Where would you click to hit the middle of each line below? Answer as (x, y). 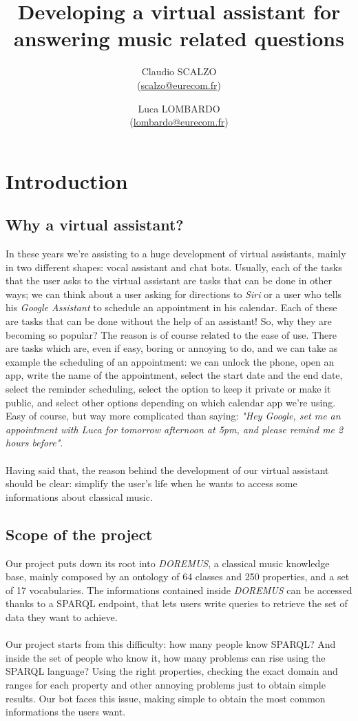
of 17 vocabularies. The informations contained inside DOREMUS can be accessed (179, 590)
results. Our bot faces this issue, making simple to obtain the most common (166, 698)
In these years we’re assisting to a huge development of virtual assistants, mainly (176, 254)
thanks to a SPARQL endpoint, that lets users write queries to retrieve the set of (177, 603)
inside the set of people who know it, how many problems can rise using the (166, 657)
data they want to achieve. (62, 616)
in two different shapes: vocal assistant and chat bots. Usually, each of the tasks (174, 267)
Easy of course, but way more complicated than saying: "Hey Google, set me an (173, 416)
